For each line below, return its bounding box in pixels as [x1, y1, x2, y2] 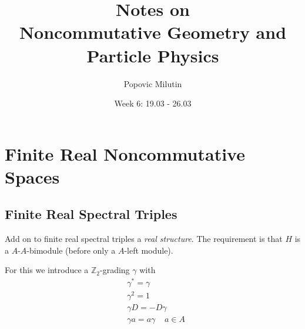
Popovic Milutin [123, 77, 182, 89]
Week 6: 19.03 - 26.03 [114, 97, 192, 109]
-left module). [124, 244, 173, 256]
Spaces [5, 164, 60, 188]
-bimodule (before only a [26, 244, 116, 256]
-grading [100, 264, 130, 276]
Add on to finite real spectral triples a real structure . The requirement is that [5, 232, 283, 245]
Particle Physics [86, 43, 219, 67]
